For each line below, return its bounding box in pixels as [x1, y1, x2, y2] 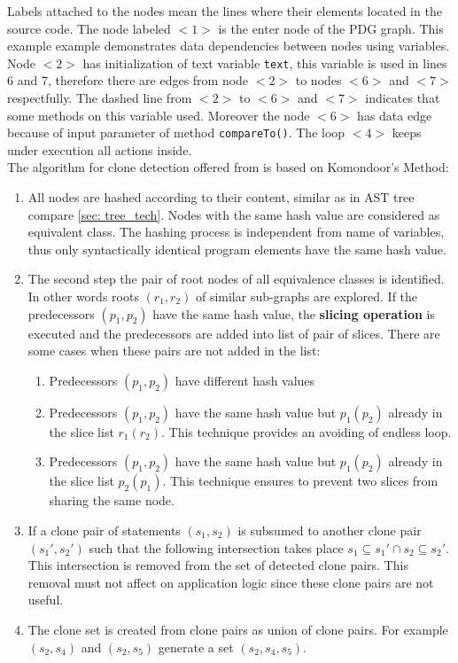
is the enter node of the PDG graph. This [218, 19, 444, 37]
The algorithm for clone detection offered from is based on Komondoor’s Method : [7, 158, 449, 176]
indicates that [365, 89, 440, 107]
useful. [27, 590, 64, 609]
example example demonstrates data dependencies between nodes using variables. [7, 36, 450, 55]
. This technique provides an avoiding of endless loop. [161, 422, 452, 441]
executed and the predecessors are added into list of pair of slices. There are [27, 324, 440, 342]
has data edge [357, 105, 432, 124]
